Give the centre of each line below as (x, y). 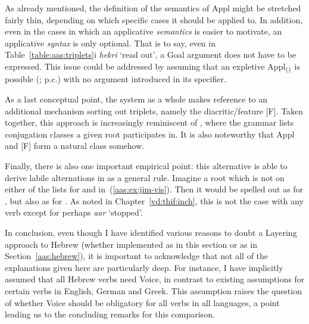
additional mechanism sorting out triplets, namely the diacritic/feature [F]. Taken (154, 110)
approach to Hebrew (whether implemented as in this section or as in (131, 244)
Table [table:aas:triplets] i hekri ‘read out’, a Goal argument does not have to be (151, 54)
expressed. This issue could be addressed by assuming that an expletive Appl (145, 66)
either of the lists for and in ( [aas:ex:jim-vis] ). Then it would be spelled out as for (154, 189)
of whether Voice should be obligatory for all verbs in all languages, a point (142, 302)
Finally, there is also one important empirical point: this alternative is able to (146, 165)
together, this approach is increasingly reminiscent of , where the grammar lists (149, 122)
